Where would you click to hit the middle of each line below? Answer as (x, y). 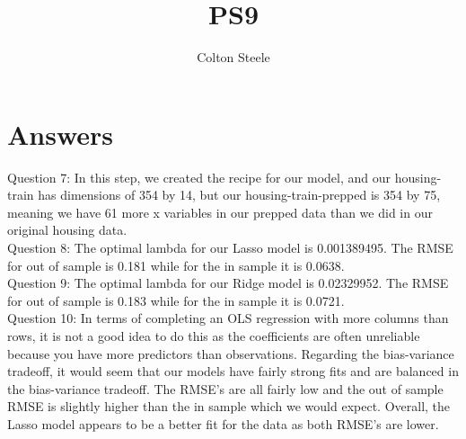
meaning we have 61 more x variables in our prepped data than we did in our (220, 212)
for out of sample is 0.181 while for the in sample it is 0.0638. (176, 265)
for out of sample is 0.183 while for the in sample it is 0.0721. (176, 300)
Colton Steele (233, 57)
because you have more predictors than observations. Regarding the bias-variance (231, 353)
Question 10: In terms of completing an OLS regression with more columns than (228, 318)
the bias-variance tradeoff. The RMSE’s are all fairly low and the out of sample (225, 388)
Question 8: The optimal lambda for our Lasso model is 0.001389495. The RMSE (230, 248)
